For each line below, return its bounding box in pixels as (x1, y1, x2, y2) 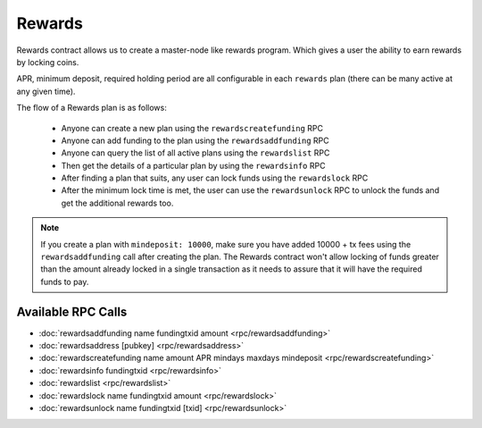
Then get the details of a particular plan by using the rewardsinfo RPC (61, 160, 326, 171)
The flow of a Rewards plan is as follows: (16, 103, 167, 113)
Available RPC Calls (16, 304, 128, 319)
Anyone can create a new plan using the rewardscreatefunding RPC (61, 122, 323, 133)
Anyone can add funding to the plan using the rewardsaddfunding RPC (61, 135, 329, 146)
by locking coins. (16, 56, 79, 67)
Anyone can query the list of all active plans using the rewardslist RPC (61, 147, 330, 158)
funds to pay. (40, 276, 89, 287)
